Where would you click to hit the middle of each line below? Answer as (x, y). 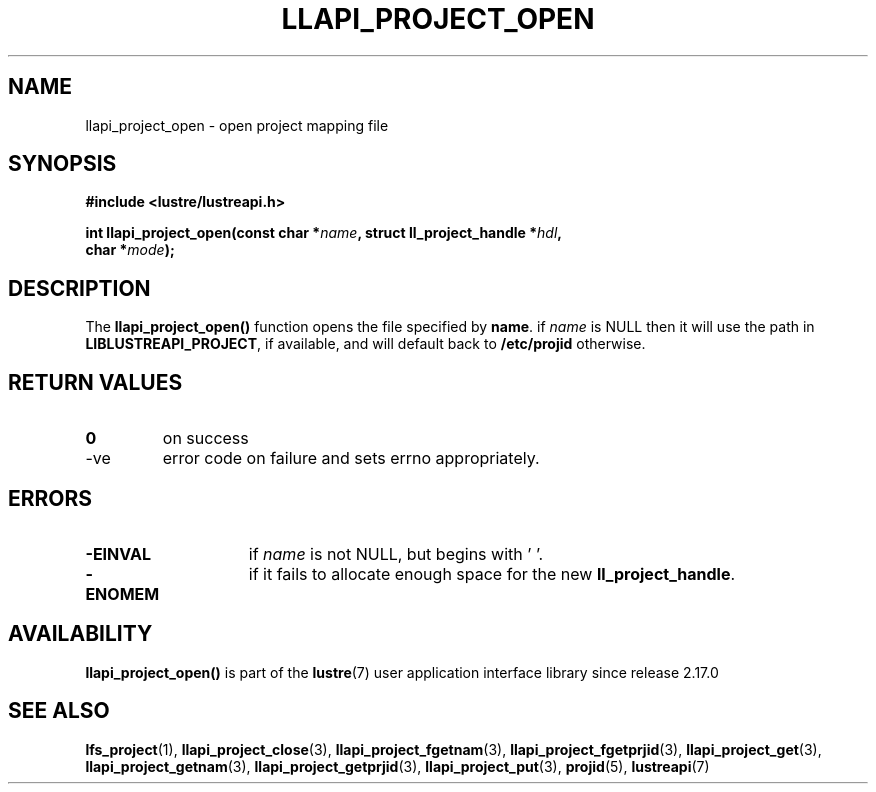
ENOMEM (122, 593)
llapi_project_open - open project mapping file (237, 125)
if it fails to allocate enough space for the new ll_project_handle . (492, 573)
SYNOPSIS (62, 164)
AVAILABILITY (80, 634)
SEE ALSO (59, 711)
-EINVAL (118, 553)
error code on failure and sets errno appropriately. (351, 458)
